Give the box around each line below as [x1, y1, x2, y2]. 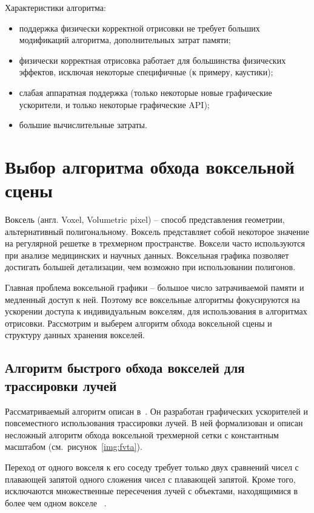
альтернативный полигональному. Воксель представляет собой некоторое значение [5, 225, 309, 237]
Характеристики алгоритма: [5, 1, 106, 13]
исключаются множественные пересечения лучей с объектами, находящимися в [5, 484, 298, 497]
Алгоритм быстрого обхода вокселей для [5, 358, 245, 377]
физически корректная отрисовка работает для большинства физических [19, 53, 286, 66]
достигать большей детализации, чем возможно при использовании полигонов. [5, 260, 296, 273]
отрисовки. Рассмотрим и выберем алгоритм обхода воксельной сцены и [5, 316, 272, 329]
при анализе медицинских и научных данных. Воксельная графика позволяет [5, 248, 289, 261]
